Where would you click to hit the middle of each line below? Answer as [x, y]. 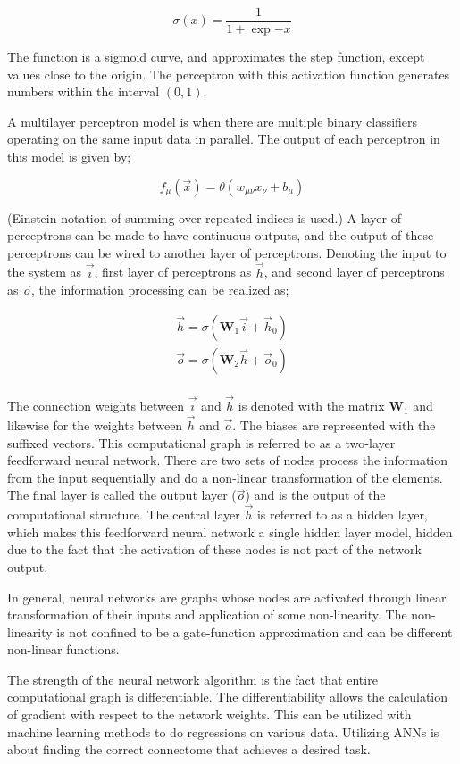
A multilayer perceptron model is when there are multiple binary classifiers [213, 121]
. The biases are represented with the [334, 424]
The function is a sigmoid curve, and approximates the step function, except [216, 57]
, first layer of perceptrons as [173, 272]
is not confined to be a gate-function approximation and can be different [255, 631]
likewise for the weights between [95, 424]
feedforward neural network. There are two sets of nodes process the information [228, 460]
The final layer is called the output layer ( [122, 495]
